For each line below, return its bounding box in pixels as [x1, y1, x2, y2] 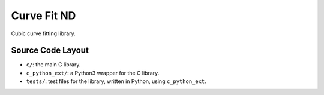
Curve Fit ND [11, 9, 76, 22]
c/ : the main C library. [26, 61, 81, 68]
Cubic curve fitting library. [11, 30, 76, 37]
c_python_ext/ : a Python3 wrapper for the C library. [26, 69, 160, 76]
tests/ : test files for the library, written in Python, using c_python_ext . [26, 78, 206, 85]
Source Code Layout [11, 45, 89, 56]
